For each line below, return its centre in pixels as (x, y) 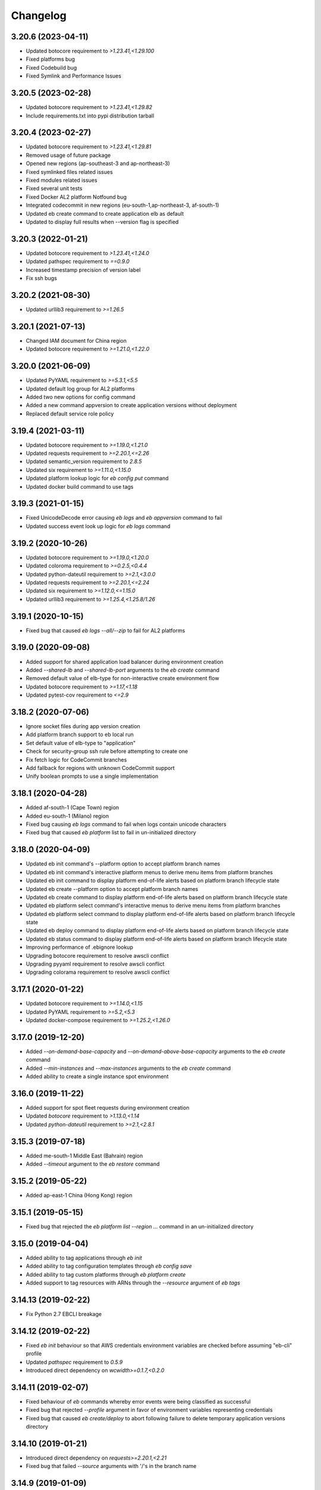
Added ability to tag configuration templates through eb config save (109, 1266)
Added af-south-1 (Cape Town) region (73, 808)
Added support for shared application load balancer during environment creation (125, 662)
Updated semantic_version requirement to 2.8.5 (84, 461)
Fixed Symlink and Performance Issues (74, 76)
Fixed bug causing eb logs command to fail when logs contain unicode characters (126, 824)
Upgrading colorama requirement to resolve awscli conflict (98, 972)
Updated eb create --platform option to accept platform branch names (112, 889)
